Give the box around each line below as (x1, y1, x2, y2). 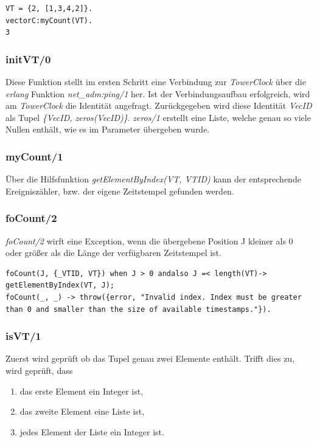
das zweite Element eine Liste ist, (19, 405, 145, 418)
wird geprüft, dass (5, 364, 73, 376)
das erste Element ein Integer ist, (19, 384, 144, 397)
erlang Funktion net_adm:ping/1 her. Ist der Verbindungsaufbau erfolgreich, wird (5, 87, 310, 100)
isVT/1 (5, 328, 41, 344)
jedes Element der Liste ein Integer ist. (19, 425, 164, 438)
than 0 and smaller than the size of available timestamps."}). (5, 305, 271, 314)
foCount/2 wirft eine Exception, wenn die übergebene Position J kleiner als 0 (5, 234, 293, 247)
